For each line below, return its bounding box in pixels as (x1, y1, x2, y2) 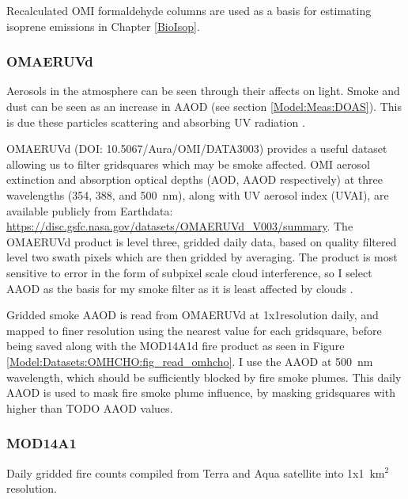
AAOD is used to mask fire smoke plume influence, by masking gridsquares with (6, 384, 395, 401)
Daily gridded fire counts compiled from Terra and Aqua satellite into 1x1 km (6, 464, 385, 481)
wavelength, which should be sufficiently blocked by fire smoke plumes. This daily (6, 368, 402, 385)
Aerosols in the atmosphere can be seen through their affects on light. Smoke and (6, 82, 400, 99)
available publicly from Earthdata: (6, 202, 173, 219)
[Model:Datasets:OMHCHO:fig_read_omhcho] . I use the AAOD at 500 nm (6, 352, 373, 369)
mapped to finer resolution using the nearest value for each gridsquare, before (6, 322, 382, 338)
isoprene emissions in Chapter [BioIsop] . (6, 17, 200, 34)
